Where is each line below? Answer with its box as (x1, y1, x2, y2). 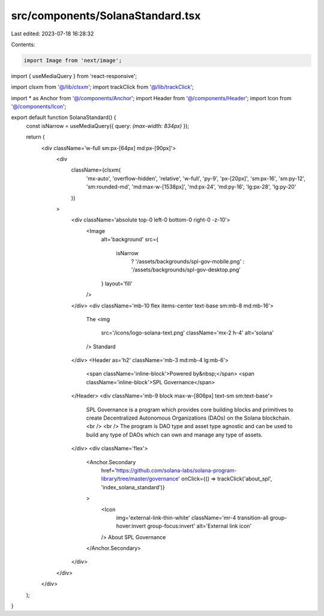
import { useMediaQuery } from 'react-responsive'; (11, 72, 137, 79)
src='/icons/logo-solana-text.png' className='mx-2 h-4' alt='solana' (101, 329, 274, 336)
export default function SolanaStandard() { (11, 114, 116, 121)
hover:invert (116, 522, 146, 530)
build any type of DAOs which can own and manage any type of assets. (86, 431, 263, 438)
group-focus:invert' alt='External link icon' (147, 522, 252, 530)
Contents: (11, 41, 35, 48)
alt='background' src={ (101, 236, 159, 243)
